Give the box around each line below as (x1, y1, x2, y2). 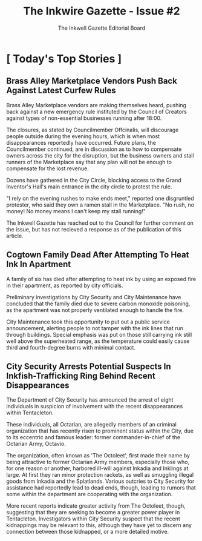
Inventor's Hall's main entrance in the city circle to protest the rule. (6, 183, 172, 190)
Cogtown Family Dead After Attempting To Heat (6, 250, 189, 260)
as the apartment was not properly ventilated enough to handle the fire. (6, 306, 184, 313)
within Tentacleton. (6, 409, 54, 416)
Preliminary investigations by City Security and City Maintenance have (6, 293, 181, 300)
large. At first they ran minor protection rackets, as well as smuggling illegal (6, 471, 194, 479)
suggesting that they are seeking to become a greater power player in (6, 509, 180, 516)
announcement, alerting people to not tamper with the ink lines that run (6, 324, 183, 331)
